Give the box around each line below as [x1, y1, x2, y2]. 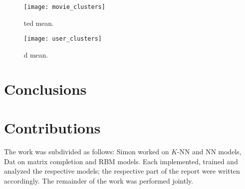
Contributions [4, 118, 101, 138]
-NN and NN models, [177, 146, 242, 156]
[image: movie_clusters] [24, 3, 105, 10]
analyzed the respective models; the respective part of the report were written [4, 166, 240, 176]
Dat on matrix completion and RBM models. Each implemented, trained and [4, 156, 238, 166]
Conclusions [4, 78, 87, 99]
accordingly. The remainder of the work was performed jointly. [4, 175, 194, 186]
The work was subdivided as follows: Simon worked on [4, 146, 169, 156]
